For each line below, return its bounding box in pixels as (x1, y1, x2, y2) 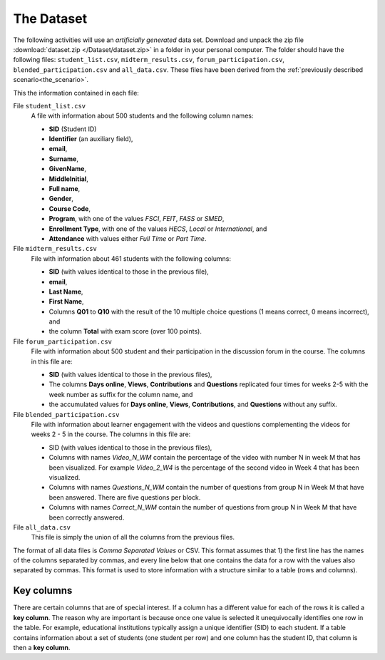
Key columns (13, 584, 73, 597)
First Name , (48, 297, 84, 306)
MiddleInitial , (48, 175, 88, 183)
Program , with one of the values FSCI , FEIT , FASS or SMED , (48, 215, 225, 223)
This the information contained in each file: (13, 88, 139, 97)
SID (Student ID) (48, 125, 97, 133)
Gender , (48, 195, 74, 203)
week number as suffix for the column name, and (48, 390, 193, 398)
